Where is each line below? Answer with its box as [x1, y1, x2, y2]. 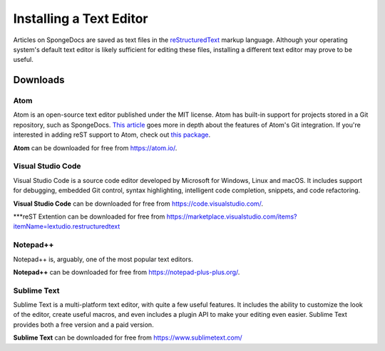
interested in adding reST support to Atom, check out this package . [13, 130, 211, 139]
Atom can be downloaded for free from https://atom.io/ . [13, 143, 178, 152]
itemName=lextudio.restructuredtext [13, 222, 120, 231]
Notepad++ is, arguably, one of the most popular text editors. [13, 255, 194, 263]
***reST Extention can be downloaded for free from [13, 212, 165, 221]
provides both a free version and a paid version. [13, 320, 154, 329]
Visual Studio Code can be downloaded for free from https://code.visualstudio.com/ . [13, 199, 264, 208]
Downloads [13, 74, 65, 86]
